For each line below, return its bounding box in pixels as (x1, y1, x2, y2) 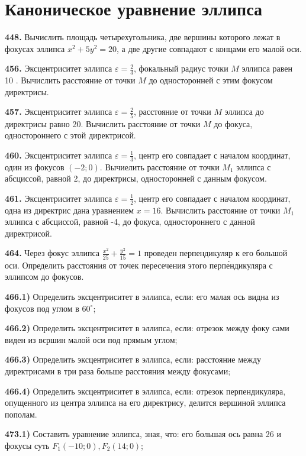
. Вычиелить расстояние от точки (99, 160, 220, 173)
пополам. (5, 408, 37, 420)
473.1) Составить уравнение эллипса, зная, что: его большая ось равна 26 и (5, 428, 281, 440)
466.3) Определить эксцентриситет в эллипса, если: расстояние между (5, 353, 262, 366)
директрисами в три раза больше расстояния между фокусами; (5, 364, 231, 377)
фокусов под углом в (5, 302, 79, 314)
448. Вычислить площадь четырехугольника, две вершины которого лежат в (5, 31, 281, 43)
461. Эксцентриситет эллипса (5, 192, 112, 204)
